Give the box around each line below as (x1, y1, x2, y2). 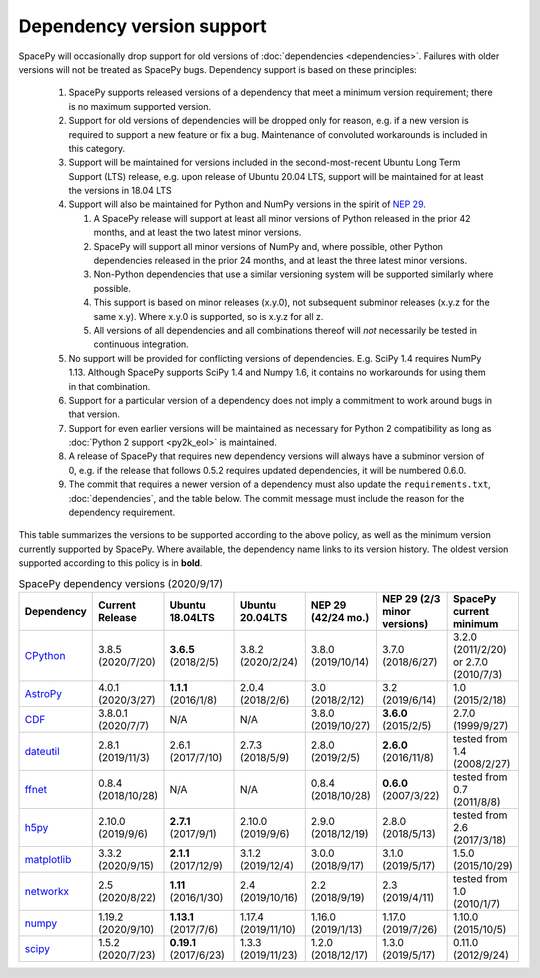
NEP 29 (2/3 (381, 591, 441, 605)
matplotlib (24, 852, 72, 866)
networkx (24, 884, 70, 898)
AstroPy (24, 686, 63, 700)
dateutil (24, 744, 60, 758)
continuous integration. (93, 338, 189, 350)
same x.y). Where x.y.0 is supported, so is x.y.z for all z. (93, 310, 324, 322)
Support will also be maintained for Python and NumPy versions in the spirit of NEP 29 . (68, 198, 427, 210)
